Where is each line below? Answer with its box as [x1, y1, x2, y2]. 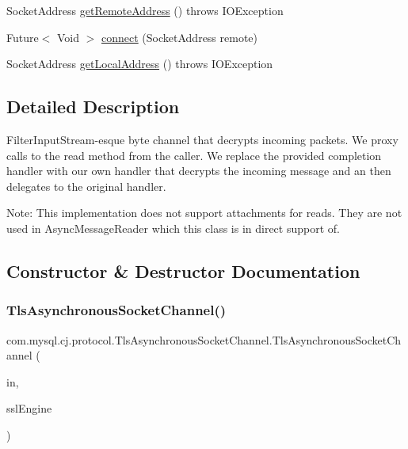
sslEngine [6, 400, 52, 417]
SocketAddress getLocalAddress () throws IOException [6, 55, 273, 72]
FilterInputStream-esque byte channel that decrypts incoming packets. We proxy [6, 131, 398, 147]
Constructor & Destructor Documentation [6, 258, 360, 283]
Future [6, 29, 39, 45]
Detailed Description [6, 94, 180, 119]
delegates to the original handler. [6, 177, 166, 194]
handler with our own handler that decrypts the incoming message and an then [6, 162, 391, 179]
